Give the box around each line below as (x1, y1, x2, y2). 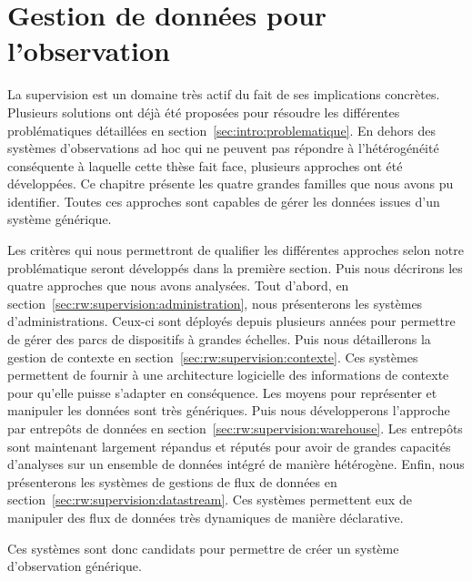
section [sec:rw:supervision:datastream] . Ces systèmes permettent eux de (7, 490, 412, 509)
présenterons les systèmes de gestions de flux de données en (7, 472, 337, 491)
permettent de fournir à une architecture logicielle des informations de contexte (7, 365, 449, 384)
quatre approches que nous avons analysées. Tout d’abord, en (7, 276, 349, 295)
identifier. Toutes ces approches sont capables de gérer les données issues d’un (7, 191, 440, 210)
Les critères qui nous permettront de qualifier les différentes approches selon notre (7, 240, 464, 260)
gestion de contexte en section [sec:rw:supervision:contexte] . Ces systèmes (7, 347, 418, 366)
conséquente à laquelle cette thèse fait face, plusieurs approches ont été (7, 156, 403, 175)
